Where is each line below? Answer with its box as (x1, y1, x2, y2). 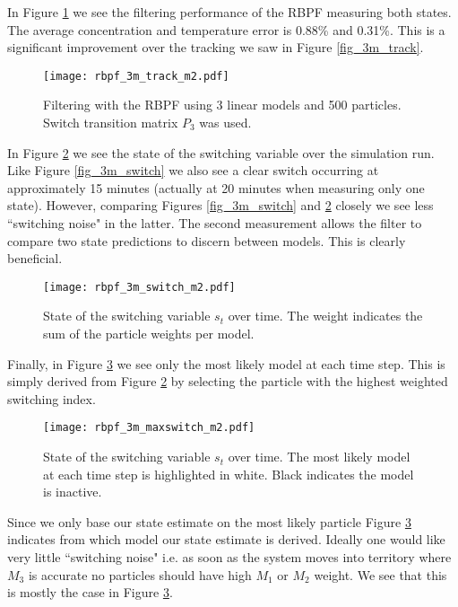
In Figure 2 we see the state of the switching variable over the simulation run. (7, 143, 435, 162)
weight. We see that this (314, 565, 447, 584)
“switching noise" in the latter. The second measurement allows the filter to (7, 214, 422, 232)
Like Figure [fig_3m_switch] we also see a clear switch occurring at (7, 161, 379, 180)
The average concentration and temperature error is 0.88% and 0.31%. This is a (7, 20, 445, 39)
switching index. (7, 389, 96, 408)
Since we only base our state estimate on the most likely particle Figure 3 (7, 512, 411, 531)
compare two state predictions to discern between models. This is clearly (7, 231, 406, 250)
